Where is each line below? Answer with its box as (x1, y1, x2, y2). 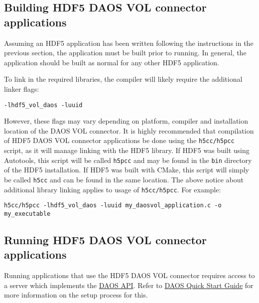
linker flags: (4, 83, 39, 94)
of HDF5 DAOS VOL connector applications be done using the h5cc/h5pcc (4, 135, 235, 146)
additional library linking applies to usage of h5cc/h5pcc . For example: (4, 184, 221, 194)
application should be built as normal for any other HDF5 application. (4, 57, 220, 67)
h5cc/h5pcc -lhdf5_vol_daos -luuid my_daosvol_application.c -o (4, 202, 222, 209)
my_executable (4, 210, 51, 217)
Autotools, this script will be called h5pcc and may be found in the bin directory (4, 154, 252, 165)
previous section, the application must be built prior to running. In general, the (4, 47, 247, 58)
